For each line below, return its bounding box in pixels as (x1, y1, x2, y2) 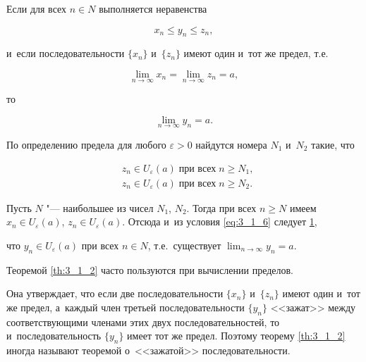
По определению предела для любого (6, 137, 166, 152)
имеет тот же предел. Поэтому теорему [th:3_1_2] (127, 328, 346, 343)
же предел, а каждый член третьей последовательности (6, 299, 245, 314)
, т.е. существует (147, 237, 221, 252)
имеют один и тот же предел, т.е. (183, 46, 329, 61)
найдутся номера (195, 137, 267, 152)
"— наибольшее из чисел (46, 200, 154, 215)
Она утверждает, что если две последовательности (6, 286, 224, 301)
